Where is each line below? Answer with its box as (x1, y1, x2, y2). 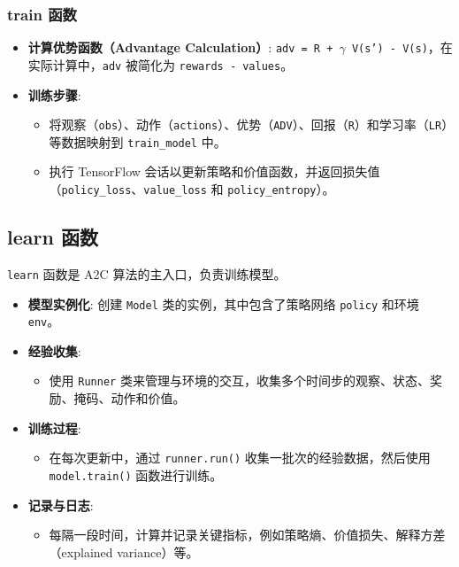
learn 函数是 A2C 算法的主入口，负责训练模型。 (7, 264, 287, 283)
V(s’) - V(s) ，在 (351, 38, 453, 57)
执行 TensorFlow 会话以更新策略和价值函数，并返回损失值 (49, 162, 380, 181)
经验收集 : (27, 341, 81, 360)
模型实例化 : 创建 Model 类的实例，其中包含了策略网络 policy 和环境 (27, 294, 419, 313)
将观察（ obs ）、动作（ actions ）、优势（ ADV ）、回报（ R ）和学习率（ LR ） (49, 115, 448, 134)
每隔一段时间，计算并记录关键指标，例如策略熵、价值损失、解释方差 (49, 525, 446, 544)
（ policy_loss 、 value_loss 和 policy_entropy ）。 (49, 180, 335, 198)
